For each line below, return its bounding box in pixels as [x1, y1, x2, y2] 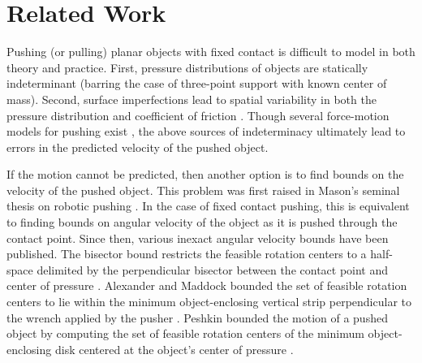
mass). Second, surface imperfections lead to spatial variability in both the [6, 90, 377, 107]
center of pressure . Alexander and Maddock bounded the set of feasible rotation [6, 277, 407, 294]
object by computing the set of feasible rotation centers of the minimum [6, 325, 364, 342]
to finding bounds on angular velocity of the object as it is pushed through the [6, 214, 398, 231]
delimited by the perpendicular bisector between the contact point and [37, 261, 389, 278]
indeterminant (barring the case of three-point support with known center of [6, 75, 387, 92]
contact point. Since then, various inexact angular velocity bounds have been [6, 229, 389, 246]
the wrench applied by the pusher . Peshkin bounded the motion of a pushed [6, 309, 388, 326]
